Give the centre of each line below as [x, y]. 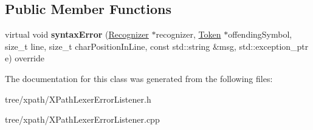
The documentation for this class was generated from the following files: [139, 78]
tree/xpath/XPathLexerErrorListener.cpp [82, 119]
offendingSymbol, [260, 34]
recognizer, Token [188, 34]
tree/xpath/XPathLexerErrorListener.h [78, 99]
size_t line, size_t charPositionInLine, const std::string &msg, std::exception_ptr [157, 46]
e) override [25, 58]
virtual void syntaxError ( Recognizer [77, 34]
